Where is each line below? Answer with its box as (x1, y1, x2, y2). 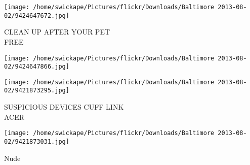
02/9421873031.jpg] (4, 138, 69, 145)
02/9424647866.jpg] (4, 63, 69, 71)
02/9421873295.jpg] (4, 87, 69, 94)
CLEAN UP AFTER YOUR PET (4, 26, 110, 37)
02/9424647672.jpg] (4, 12, 69, 19)
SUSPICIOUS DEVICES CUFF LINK (4, 102, 124, 112)
